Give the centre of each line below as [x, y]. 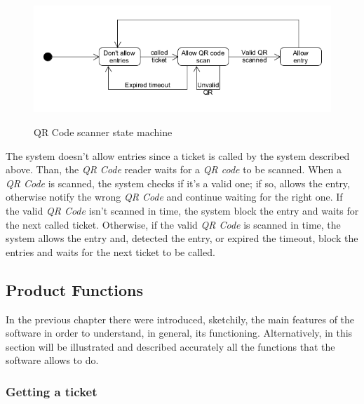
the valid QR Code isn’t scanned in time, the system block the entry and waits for [182, 210]
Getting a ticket [52, 391]
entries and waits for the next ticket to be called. [110, 251]
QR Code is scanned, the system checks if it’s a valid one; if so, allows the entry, [178, 183]
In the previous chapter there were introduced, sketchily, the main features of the [180, 319]
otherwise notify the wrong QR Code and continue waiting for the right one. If [174, 197]
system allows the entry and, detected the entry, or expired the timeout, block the [182, 238]
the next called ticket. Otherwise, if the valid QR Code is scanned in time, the [173, 224]
